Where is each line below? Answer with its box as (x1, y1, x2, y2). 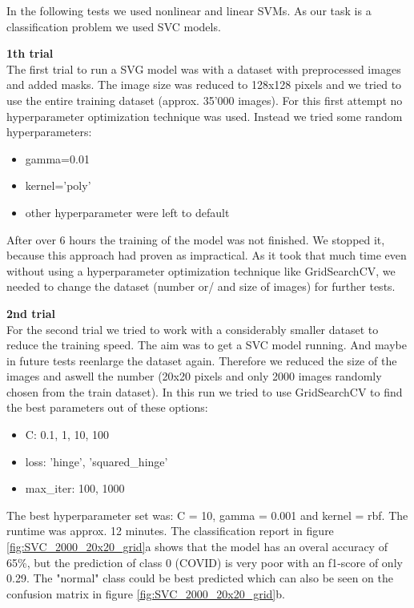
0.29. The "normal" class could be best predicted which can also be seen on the (6, 570, 393, 586)
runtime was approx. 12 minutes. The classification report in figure (6, 522, 334, 539)
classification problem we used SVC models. (6, 18, 221, 34)
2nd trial (6, 304, 55, 321)
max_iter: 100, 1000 (25, 480, 125, 497)
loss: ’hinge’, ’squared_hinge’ (25, 453, 168, 469)
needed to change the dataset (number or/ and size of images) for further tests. (6, 278, 396, 295)
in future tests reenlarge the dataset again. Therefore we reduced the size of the (6, 352, 397, 368)
